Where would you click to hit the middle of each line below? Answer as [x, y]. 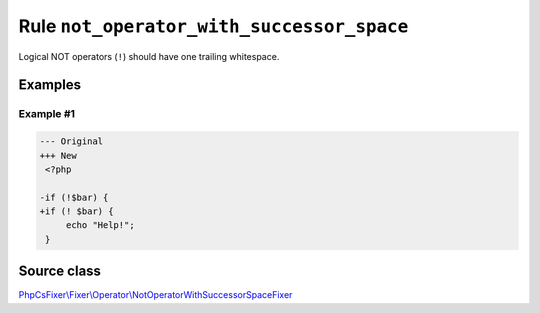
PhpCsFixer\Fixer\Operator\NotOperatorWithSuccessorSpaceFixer [155, 295]
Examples [50, 85]
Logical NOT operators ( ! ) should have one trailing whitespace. [149, 56]
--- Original [71, 141]
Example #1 [46, 114]
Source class [60, 271]
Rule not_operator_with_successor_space [213, 26]
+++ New [58, 155]
